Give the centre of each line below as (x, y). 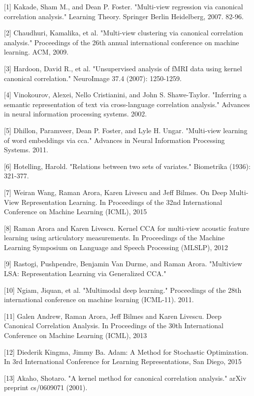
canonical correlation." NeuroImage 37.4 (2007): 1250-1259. (93, 78)
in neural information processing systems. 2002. (76, 114)
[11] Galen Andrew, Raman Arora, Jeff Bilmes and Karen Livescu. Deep (113, 316)
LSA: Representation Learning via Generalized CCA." (85, 273)
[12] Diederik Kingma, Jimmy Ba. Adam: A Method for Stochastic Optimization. (126, 352)
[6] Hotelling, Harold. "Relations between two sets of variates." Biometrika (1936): (127, 166)
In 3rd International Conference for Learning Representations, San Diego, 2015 (123, 361)
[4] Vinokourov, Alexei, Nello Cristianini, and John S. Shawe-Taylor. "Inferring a (126, 95)
